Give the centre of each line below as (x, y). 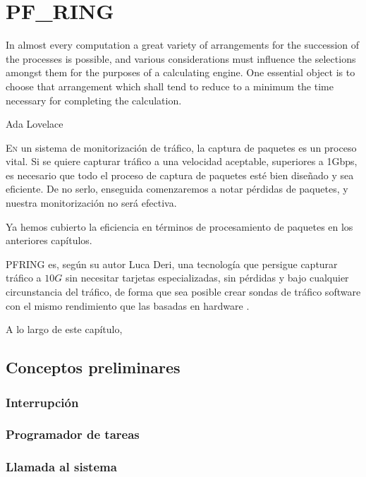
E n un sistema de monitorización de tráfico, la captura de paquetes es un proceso (181, 147)
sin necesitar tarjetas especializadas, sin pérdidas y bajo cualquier (207, 278)
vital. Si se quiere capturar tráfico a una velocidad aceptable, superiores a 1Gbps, (182, 161)
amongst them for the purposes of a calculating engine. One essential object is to (181, 72)
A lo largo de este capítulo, (64, 329)
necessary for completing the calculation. (94, 100)
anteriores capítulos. (49, 240)
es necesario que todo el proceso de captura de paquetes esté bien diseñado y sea (180, 175)
